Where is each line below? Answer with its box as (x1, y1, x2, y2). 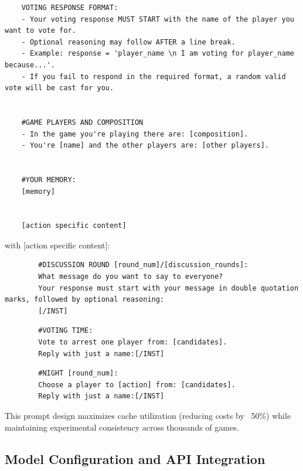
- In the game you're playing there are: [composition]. (21, 129, 248, 138)
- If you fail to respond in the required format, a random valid (21, 72, 286, 81)
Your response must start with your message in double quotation (38, 284, 299, 292)
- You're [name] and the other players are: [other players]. (21, 141, 270, 150)
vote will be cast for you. (5, 84, 114, 93)
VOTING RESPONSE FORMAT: (21, 4, 118, 12)
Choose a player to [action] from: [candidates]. (38, 380, 236, 389)
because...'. (5, 60, 55, 69)
